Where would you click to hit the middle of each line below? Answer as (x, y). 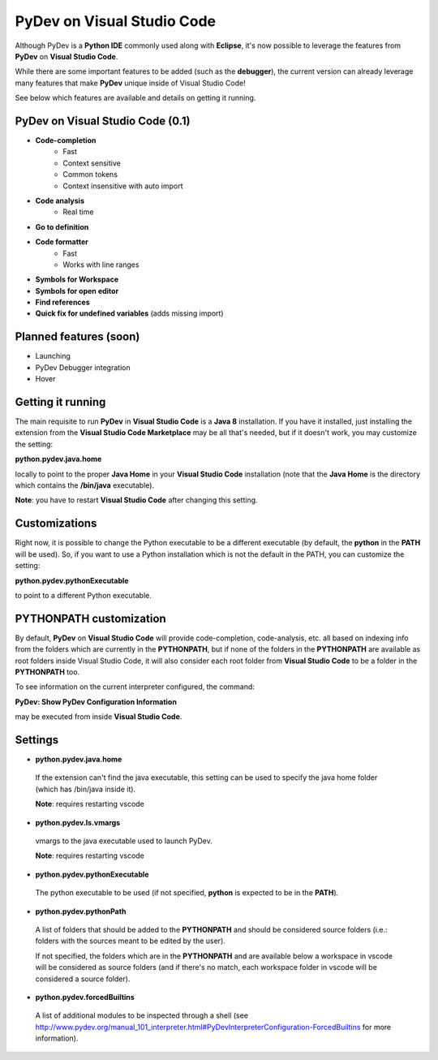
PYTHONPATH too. (47, 672)
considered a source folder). (83, 979)
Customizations (56, 524)
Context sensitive (92, 163)
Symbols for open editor (77, 291)
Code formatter (62, 242)
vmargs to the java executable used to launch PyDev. (124, 841)
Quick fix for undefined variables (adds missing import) (129, 313)
